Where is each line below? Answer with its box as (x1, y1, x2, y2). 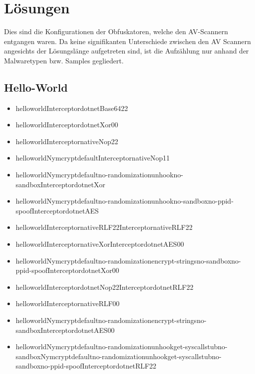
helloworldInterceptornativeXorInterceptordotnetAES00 (15, 239, 184, 249)
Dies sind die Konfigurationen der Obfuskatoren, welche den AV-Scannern (4, 26, 228, 37)
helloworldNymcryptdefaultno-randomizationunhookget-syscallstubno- (15, 341, 228, 352)
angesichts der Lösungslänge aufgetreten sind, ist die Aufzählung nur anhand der (4, 46, 249, 56)
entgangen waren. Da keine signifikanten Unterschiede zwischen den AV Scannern (4, 36, 251, 46)
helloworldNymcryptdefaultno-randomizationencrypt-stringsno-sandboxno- (15, 255, 241, 266)
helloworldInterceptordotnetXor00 (15, 119, 118, 130)
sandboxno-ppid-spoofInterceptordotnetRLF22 (15, 361, 156, 371)
